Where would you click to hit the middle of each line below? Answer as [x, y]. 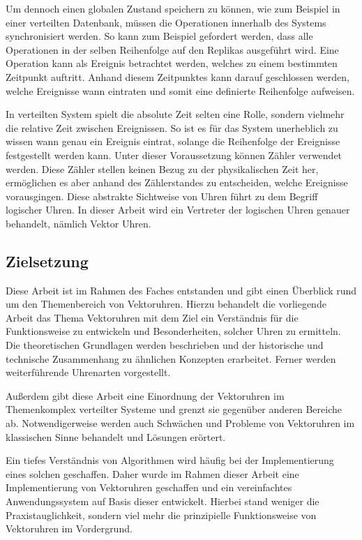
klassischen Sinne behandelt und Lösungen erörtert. [116, 436]
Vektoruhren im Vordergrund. [69, 528]
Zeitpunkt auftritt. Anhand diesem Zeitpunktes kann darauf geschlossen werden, [178, 76]
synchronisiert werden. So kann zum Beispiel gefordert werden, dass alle [159, 36]
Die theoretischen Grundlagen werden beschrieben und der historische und [165, 345]
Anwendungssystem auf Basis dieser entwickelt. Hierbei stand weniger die [163, 501]
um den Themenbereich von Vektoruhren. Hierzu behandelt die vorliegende [166, 304]
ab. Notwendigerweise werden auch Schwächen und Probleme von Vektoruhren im [180, 423]
